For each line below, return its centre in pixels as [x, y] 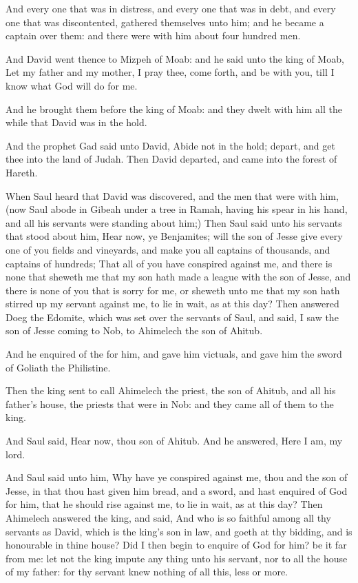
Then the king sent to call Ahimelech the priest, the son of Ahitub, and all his [171, 390]
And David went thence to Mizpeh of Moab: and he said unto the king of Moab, [175, 58]
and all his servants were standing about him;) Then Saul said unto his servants [174, 222]
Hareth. [22, 172]
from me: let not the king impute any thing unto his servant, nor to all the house [177, 558]
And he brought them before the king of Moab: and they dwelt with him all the [174, 109]
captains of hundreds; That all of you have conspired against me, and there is [169, 263]
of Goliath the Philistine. [58, 367]
